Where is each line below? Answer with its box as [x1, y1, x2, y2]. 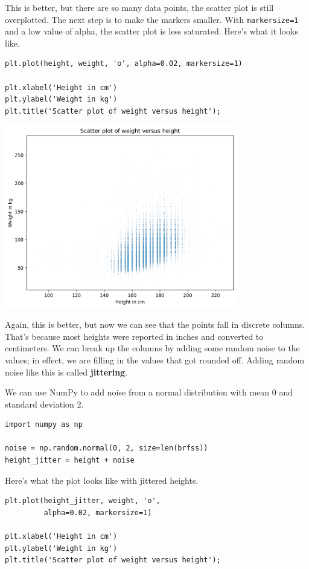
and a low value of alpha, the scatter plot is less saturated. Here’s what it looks [5, 25, 298, 37]
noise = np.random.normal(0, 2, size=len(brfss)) [5, 444, 208, 453]
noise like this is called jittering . [5, 365, 128, 378]
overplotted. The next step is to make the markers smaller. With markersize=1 [5, 13, 299, 25]
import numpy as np [5, 420, 83, 429]
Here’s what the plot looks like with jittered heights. [5, 473, 199, 486]
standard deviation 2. [5, 397, 84, 410]
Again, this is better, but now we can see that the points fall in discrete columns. [5, 318, 305, 331]
